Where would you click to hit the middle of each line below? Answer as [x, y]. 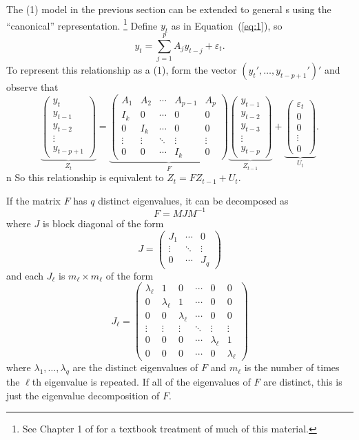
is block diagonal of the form [103, 223]
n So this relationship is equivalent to [85, 177]
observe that [32, 87]
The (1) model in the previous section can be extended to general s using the [169, 9]
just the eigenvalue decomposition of [83, 395]
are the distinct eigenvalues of [135, 367]
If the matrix [33, 200]
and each [25, 275]
